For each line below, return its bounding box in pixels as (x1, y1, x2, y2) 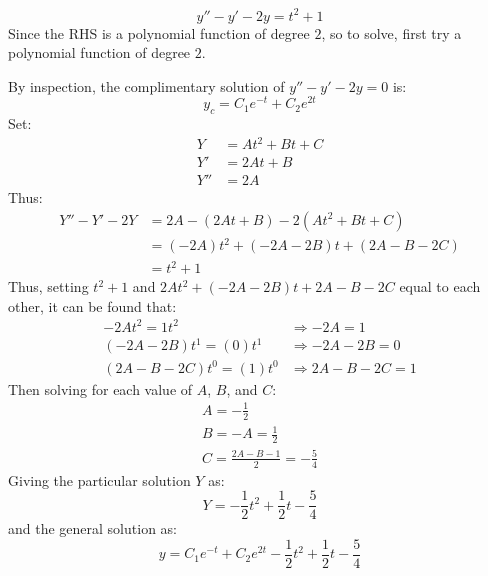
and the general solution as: (8, 518, 177, 539)
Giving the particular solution (8, 469, 191, 490)
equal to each (399, 276, 481, 297)
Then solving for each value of (8, 378, 193, 399)
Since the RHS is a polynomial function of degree (8, 22, 310, 43)
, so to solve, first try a (321, 22, 462, 43)
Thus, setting (8, 276, 89, 297)
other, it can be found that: (8, 295, 177, 316)
